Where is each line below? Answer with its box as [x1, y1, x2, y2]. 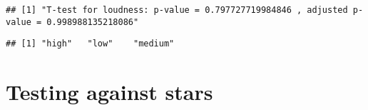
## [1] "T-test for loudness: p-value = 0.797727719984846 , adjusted [6, 5, 348, 15]
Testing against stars [6, 77, 213, 106]
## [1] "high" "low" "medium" [6, 39, 175, 49]
